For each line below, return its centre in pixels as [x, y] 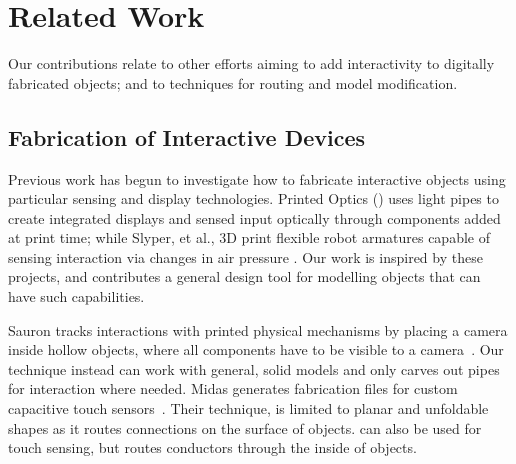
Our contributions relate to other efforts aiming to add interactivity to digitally [251, 63]
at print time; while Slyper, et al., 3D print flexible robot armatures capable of [249, 237]
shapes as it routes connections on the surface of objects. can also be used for [245, 427]
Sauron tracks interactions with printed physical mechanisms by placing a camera [258, 329]
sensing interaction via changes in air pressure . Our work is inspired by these [245, 256]
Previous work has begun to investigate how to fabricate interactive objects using [257, 178]
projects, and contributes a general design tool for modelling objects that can [244, 276]
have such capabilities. [76, 296]
